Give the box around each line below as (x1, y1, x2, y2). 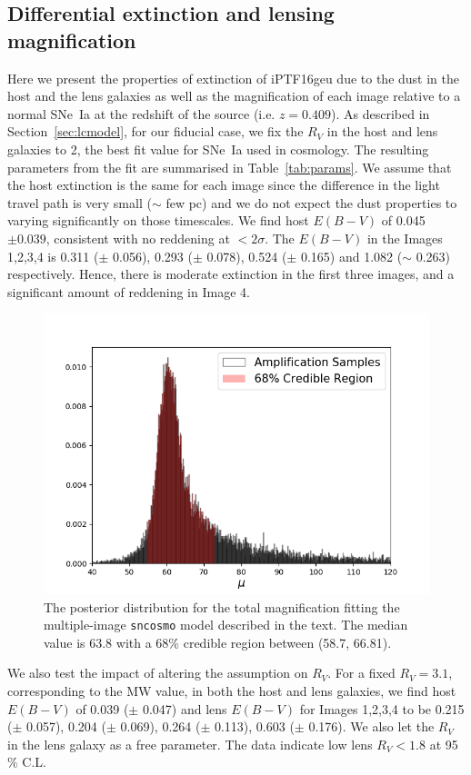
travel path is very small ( (7, 193, 152, 212)
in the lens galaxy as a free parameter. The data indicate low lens (7, 734, 373, 753)
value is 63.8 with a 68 (44, 632, 169, 651)
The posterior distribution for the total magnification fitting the (44, 597, 400, 616)
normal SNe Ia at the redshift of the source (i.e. (7, 104, 276, 123)
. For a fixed (327, 663, 396, 682)
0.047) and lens (142, 699, 227, 718)
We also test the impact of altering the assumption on (7, 663, 308, 682)
